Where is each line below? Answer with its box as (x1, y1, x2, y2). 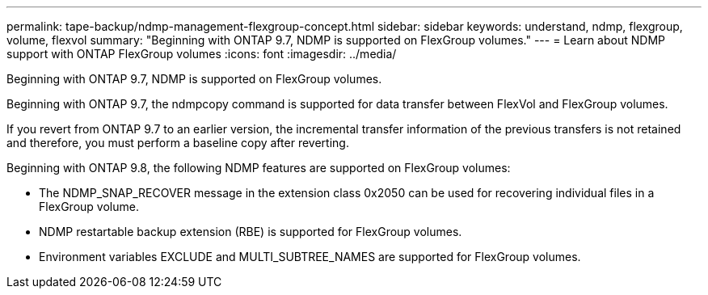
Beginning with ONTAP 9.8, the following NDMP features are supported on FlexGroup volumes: (6, 161, 511, 175)
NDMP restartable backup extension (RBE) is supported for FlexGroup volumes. (39, 225, 462, 238)
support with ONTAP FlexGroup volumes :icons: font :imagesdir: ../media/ (6, 47, 397, 61)
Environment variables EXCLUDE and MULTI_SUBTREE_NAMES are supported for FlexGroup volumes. (39, 250, 581, 263)
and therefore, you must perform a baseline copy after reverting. (6, 136, 349, 150)
